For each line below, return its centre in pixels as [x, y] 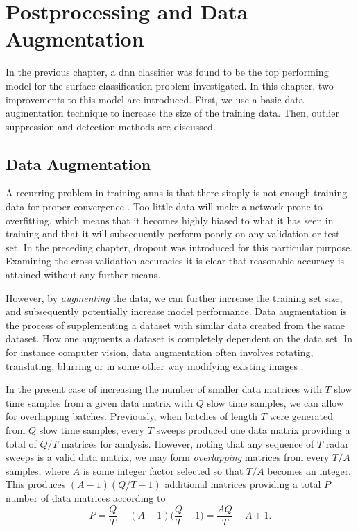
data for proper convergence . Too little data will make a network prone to [164, 206]
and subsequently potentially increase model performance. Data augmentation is [176, 311]
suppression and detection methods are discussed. [111, 126]
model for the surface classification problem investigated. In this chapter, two [170, 85]
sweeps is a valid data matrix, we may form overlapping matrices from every [168, 457]
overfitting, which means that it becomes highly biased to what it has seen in [170, 220]
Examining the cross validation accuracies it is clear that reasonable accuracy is [175, 261]
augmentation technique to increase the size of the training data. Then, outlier [172, 113]
